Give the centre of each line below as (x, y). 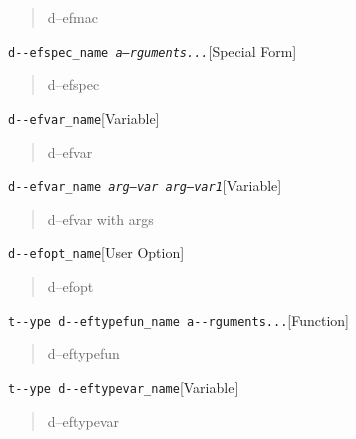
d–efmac (72, 17)
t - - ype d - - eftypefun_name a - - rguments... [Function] (178, 319)
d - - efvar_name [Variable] (84, 117)
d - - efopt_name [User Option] (96, 252)
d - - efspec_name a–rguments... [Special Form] (152, 50)
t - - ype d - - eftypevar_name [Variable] (123, 386)
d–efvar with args (100, 218)
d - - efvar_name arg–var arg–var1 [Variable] (145, 185)
